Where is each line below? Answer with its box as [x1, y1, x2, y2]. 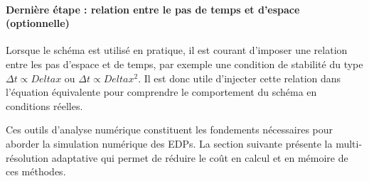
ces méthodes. [6, 164, 66, 179]
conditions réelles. [6, 98, 83, 113]
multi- [336, 136, 363, 150]
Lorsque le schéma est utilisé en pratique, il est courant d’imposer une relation [6, 43, 348, 57]
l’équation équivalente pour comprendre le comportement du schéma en [6, 84, 317, 99]
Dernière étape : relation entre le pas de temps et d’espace [6, 1, 300, 16]
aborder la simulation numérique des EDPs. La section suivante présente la [6, 136, 333, 150]
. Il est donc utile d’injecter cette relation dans [138, 70, 341, 85]
